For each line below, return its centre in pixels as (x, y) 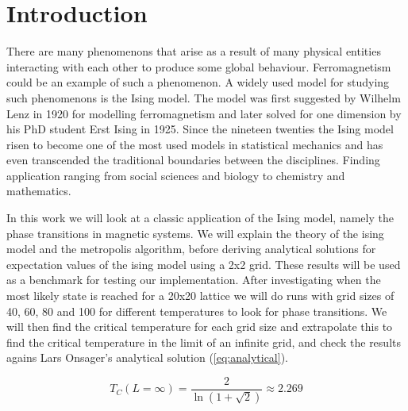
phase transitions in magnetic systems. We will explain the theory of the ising (195, 233)
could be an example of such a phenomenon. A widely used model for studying (198, 82)
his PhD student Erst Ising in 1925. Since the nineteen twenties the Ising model (200, 129)
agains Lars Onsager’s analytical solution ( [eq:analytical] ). (147, 357)
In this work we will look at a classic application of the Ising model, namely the (200, 218)
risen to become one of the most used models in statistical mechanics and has (195, 144)
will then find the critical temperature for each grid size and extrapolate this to (200, 326)
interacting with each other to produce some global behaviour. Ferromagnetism (199, 66)
